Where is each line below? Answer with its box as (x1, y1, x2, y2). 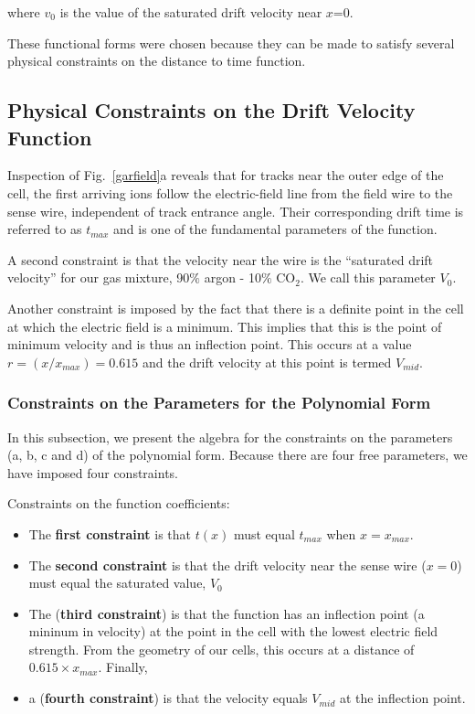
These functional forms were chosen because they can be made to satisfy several (7, 33, 455, 52)
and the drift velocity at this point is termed (142, 352, 392, 371)
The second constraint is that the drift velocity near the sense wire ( (28, 555, 427, 574)
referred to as (7, 219, 82, 239)
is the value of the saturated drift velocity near (59, 3, 322, 21)
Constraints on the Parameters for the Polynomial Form (7, 391, 431, 414)
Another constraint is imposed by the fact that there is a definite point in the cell (7, 298, 464, 317)
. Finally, (98, 657, 148, 677)
